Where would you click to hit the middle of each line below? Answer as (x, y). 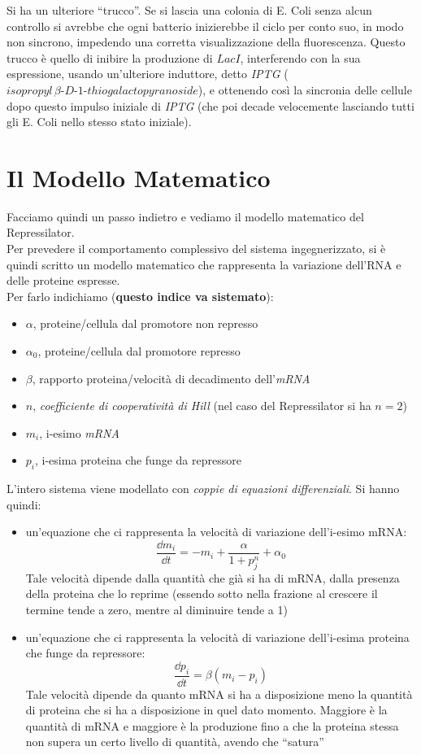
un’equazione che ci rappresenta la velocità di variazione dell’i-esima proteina (217, 637)
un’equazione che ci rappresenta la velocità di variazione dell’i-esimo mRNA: (216, 532)
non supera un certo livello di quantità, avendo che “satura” (175, 742)
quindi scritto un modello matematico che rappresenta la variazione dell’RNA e (204, 264)
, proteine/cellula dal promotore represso (139, 351)
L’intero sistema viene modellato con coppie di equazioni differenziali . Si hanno (203, 489)
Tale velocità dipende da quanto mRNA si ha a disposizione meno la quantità (219, 694)
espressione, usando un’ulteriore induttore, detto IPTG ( (148, 74)
